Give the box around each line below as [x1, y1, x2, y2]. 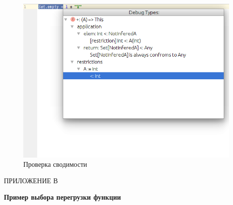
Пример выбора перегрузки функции [4, 191, 121, 202]
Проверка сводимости [23, 159, 87, 169]
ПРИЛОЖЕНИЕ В [4, 176, 58, 186]
